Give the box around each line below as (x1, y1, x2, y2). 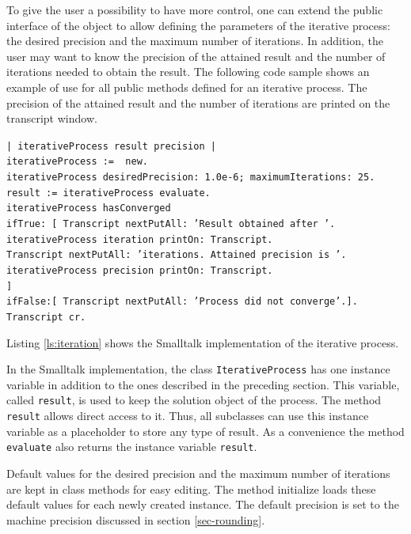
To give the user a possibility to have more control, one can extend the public (6, 2, 383, 17)
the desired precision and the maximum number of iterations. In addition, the (6, 32, 384, 49)
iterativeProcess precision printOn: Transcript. (6, 265, 273, 276)
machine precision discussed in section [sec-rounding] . (6, 511, 265, 528)
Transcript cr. (6, 311, 86, 323)
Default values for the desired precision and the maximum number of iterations (6, 465, 390, 482)
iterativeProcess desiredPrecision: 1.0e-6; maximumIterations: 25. (6, 172, 375, 184)
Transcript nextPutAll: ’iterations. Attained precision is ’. (6, 249, 347, 261)
